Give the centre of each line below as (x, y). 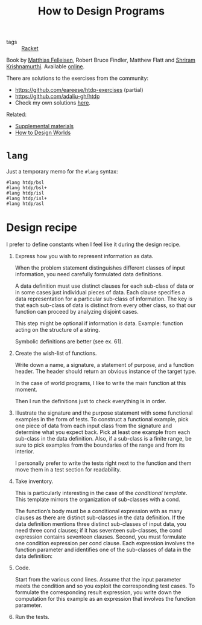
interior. (24, 452)
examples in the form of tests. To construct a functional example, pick (102, 419)
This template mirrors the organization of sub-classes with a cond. (98, 499)
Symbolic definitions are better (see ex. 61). (69, 342)
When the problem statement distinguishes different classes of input (100, 268)
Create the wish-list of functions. (56, 353)
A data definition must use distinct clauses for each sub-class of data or (105, 286)
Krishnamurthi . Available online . (46, 66)
